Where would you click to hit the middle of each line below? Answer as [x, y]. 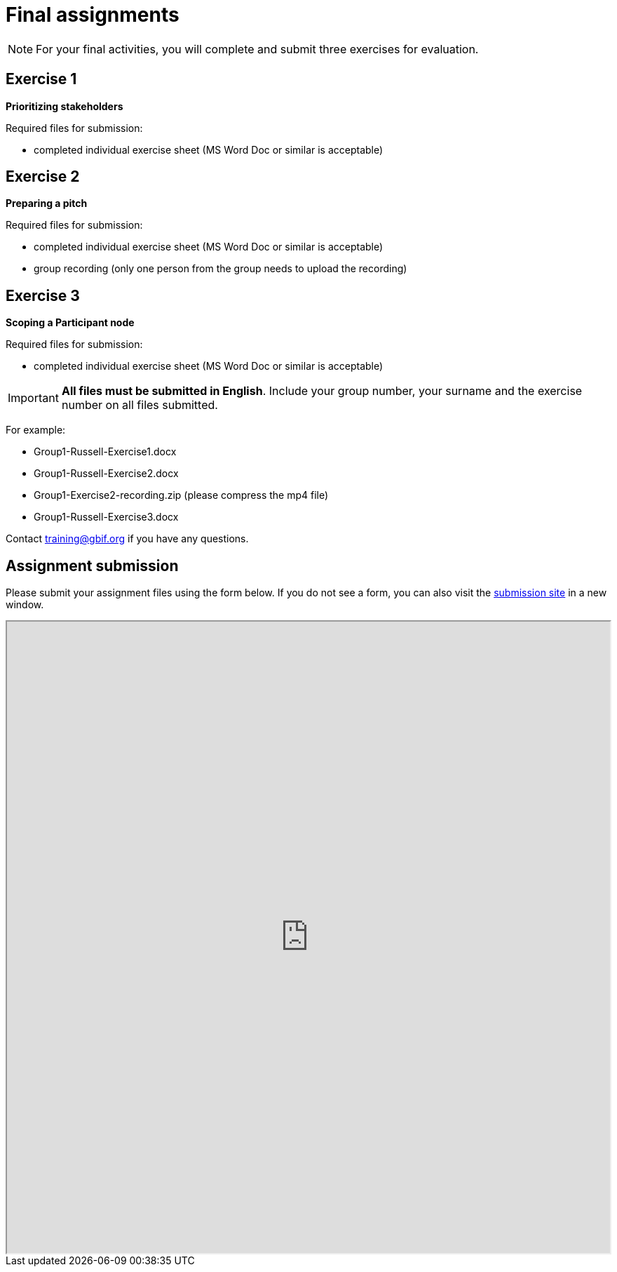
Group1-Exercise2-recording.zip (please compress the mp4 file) [181, 495]
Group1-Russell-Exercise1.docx [105, 452]
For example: [36, 430]
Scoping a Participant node [70, 323]
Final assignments [93, 15]
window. [25, 605]
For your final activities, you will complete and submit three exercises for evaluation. [257, 49]
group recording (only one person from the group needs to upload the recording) [221, 269]
